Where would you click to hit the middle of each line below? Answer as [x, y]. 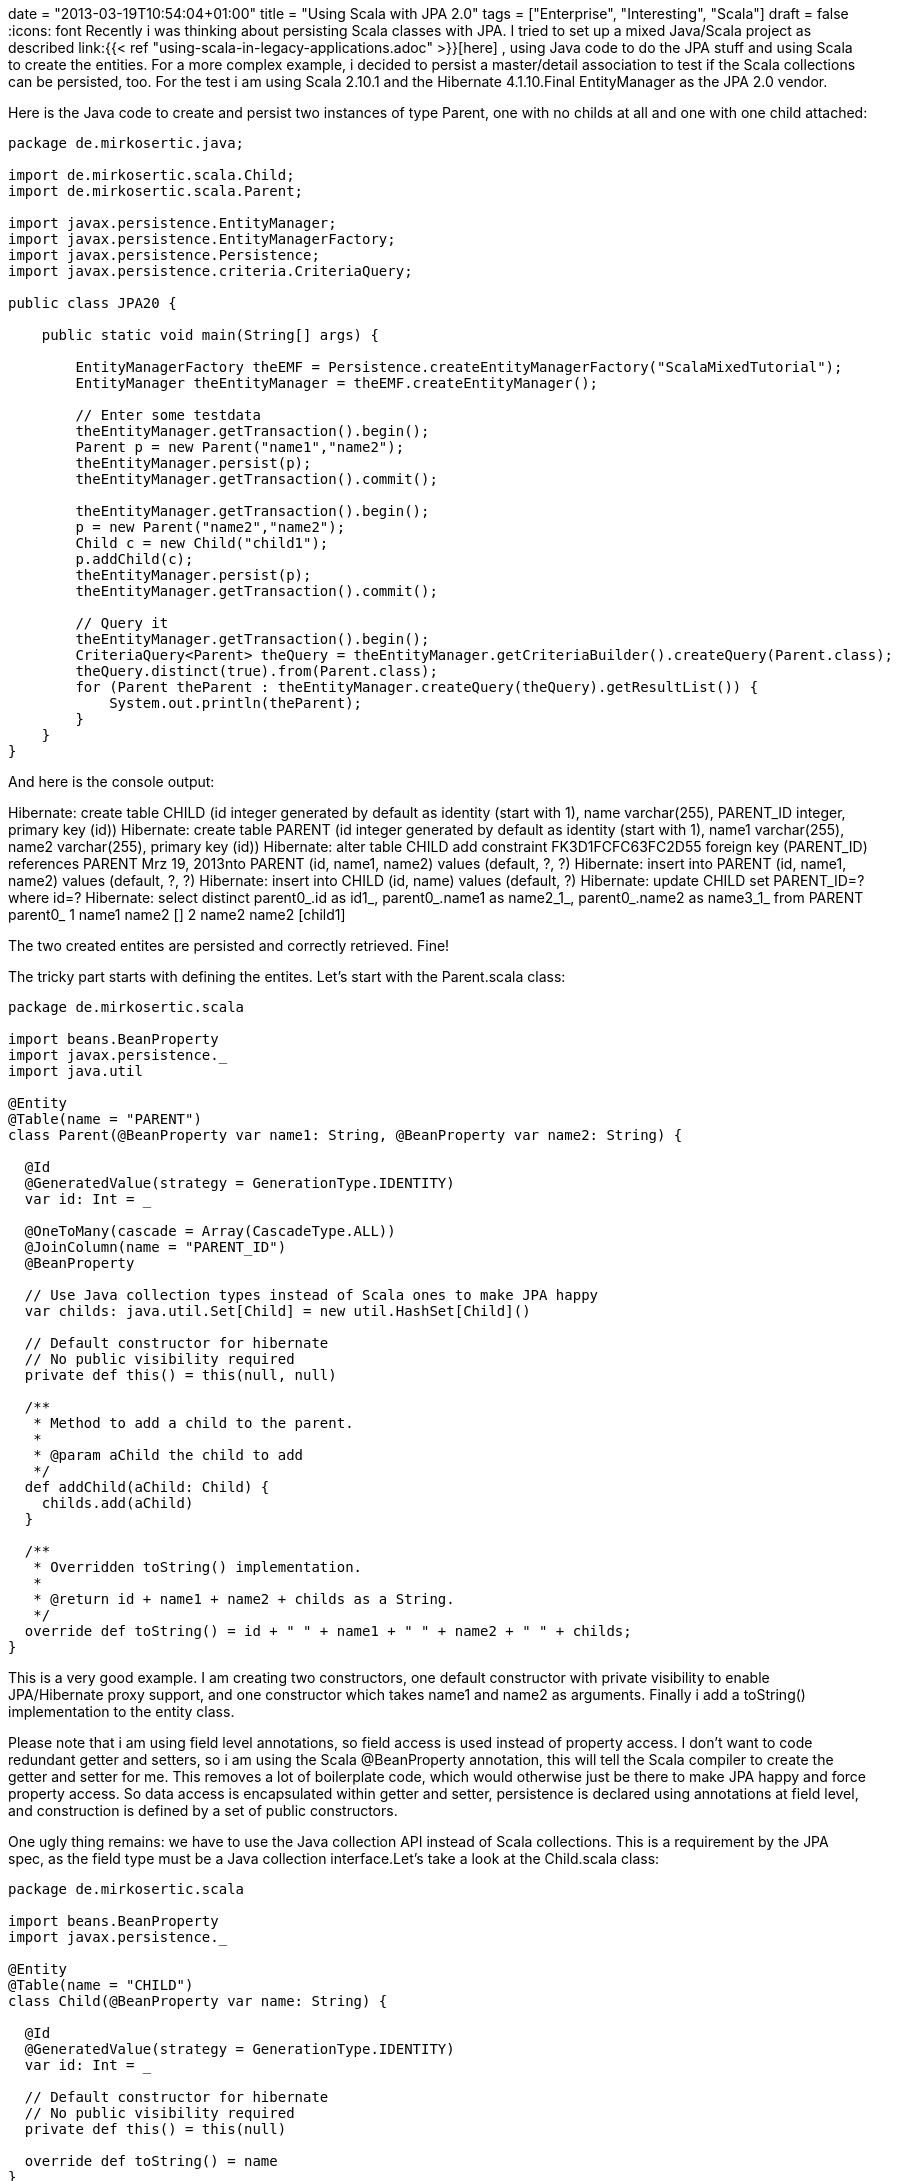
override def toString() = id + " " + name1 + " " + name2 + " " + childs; [328, 1631]
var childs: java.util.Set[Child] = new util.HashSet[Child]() [277, 1311]
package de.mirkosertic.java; [126, 143]
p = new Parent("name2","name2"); [210, 527]
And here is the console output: [111, 781]
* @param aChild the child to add [168, 1455]
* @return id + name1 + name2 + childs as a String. [244, 1599]
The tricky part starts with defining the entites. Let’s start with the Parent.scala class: [287, 976]
